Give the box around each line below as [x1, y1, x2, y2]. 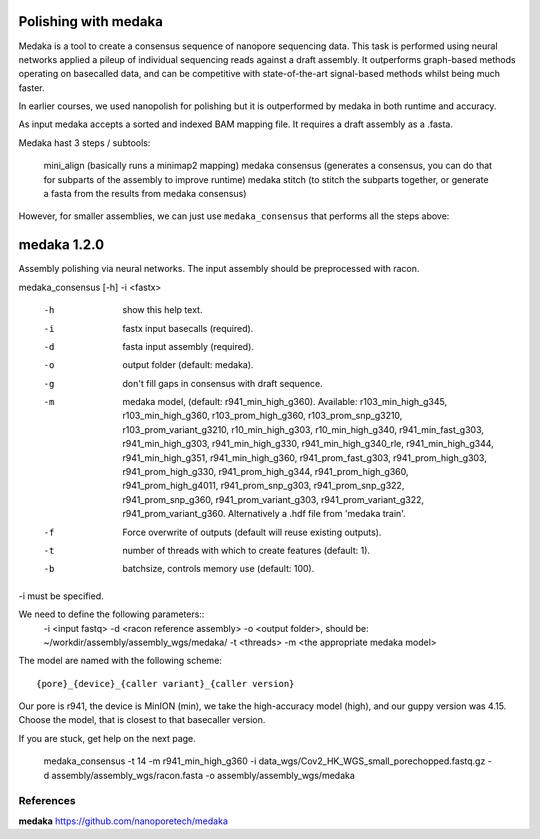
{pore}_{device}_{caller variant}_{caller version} [36, 678, 295, 689]
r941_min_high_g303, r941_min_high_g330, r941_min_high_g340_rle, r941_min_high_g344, [122, 438, 494, 450]
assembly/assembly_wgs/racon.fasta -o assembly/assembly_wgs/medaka [51, 769, 355, 781]
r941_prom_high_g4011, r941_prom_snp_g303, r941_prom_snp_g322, [122, 480, 405, 492]
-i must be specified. [18, 590, 104, 602]
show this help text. [122, 304, 203, 316]
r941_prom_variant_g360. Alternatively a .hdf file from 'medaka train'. [122, 508, 406, 520]
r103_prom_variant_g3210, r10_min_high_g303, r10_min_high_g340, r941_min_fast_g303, [122, 423, 485, 435]
